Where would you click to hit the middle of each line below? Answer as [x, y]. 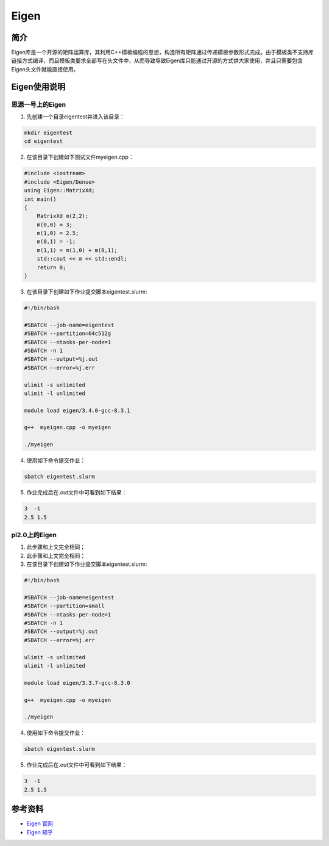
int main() [40, 199]
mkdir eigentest [48, 132]
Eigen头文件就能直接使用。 [45, 69]
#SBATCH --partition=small [64, 606]
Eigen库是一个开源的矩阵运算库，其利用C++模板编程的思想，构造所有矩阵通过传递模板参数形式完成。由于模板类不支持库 [162, 52]
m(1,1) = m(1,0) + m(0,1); [77, 250]
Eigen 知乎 [40, 832]
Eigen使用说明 [38, 86]
